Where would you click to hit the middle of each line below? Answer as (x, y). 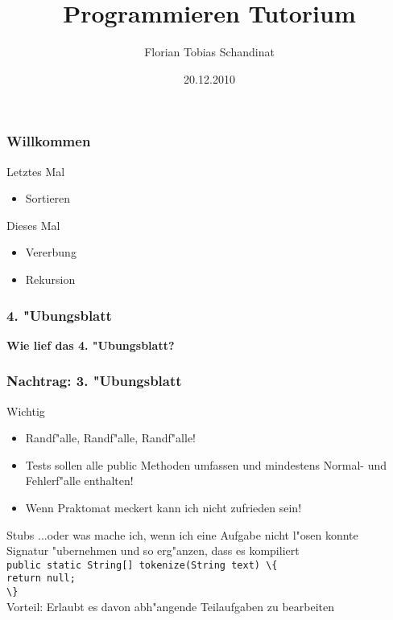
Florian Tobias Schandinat (209, 52)
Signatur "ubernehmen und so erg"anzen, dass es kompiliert (153, 550)
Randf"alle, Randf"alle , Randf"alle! (111, 438)
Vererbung (51, 252)
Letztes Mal (36, 171)
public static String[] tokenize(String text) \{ (142, 565)
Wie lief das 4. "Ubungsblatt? (91, 345)
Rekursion (50, 279)
